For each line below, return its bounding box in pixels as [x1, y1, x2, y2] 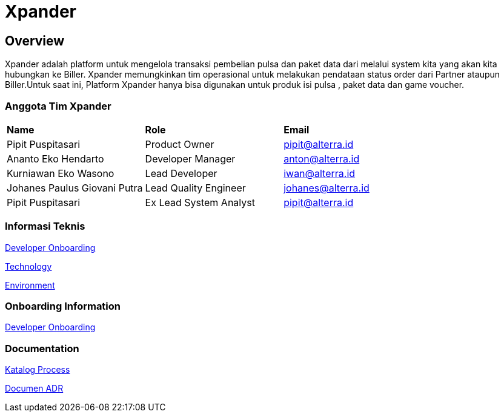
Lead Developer [145, 167, 217, 179]
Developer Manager [145, 152, 236, 165]
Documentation [5, 342, 79, 355]
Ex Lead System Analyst [145, 196, 255, 208]
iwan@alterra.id [283, 167, 356, 179]
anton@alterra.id [283, 152, 360, 165]
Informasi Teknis [5, 220, 85, 233]
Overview [5, 33, 65, 48]
